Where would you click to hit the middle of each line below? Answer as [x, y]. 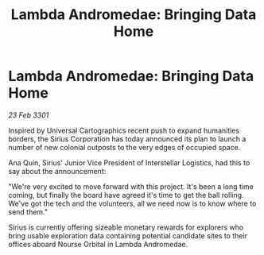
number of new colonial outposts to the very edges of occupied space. [124, 147]
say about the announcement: [57, 171]
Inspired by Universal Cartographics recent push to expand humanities [124, 130]
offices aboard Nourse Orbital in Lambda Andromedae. [98, 244]
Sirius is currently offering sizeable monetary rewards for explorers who [126, 227]
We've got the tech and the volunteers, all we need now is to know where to [132, 203]
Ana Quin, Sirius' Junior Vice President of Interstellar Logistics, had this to [129, 162]
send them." [28, 211]
